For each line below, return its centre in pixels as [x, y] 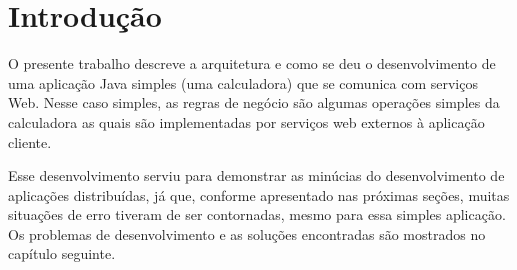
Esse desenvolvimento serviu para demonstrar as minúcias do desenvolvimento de [256, 175]
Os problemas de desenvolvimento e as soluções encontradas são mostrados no [247, 233]
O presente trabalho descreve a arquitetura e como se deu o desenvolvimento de [252, 63]
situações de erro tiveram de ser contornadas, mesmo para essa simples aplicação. [257, 214]
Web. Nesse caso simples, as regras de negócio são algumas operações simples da [254, 102]
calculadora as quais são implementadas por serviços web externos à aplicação [246, 121]
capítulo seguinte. [62, 253]
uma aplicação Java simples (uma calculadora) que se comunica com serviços [243, 82]
